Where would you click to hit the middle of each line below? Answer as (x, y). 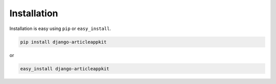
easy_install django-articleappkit (65, 68)
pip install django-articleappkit (63, 42)
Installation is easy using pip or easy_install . (60, 29)
